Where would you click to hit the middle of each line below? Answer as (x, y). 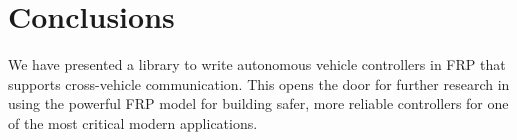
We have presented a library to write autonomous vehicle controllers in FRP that (257, 64)
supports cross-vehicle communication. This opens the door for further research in (259, 83)
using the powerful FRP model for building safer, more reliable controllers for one (258, 103)
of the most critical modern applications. (133, 122)
